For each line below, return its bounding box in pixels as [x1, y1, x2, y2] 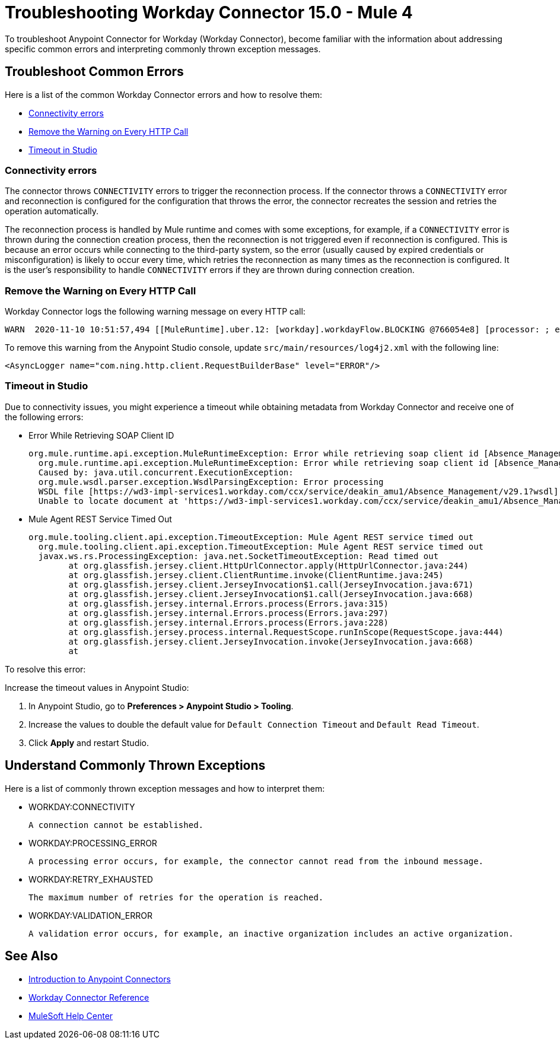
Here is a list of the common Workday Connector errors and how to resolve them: [5, 89, 323, 100]
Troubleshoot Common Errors [5, 64, 184, 80]
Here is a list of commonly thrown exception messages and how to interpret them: [5, 783, 325, 794]
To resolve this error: [5, 664, 86, 674]
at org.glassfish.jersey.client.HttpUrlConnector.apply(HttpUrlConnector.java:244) [68, 560, 469, 570]
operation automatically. [5, 206, 99, 217]
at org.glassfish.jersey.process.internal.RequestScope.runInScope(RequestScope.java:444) [68, 627, 504, 637]
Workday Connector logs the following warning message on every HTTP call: [5, 306, 306, 317]
